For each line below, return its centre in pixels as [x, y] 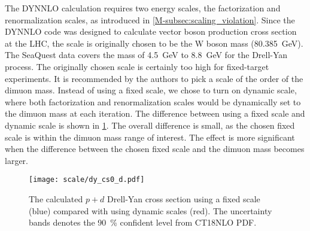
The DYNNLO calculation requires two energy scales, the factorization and [143, 8]
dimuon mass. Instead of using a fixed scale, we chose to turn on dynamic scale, [151, 90]
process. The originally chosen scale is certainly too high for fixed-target [137, 66]
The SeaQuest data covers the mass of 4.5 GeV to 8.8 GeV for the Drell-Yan [146, 55]
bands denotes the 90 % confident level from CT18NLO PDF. [143, 222]
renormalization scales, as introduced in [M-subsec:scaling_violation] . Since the [150, 19]
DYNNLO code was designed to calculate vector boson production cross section [151, 31]
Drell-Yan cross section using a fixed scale [184, 198]
